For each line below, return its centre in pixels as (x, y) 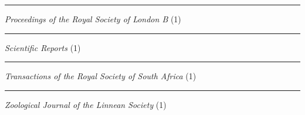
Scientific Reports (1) (43, 47)
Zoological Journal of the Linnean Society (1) (86, 104)
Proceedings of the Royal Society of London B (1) (93, 19)
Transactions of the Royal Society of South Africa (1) (101, 76)
